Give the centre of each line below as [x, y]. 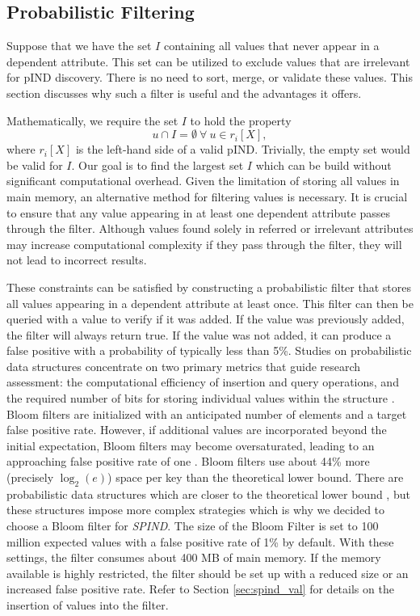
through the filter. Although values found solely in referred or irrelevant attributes [210, 228]
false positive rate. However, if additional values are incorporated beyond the [197, 430]
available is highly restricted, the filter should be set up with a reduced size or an [208, 573]
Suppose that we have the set [79, 46]
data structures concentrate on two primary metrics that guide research [184, 366]
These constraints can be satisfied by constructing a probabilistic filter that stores [209, 287]
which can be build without [323, 165]
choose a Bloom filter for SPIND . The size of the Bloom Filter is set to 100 [193, 526]
